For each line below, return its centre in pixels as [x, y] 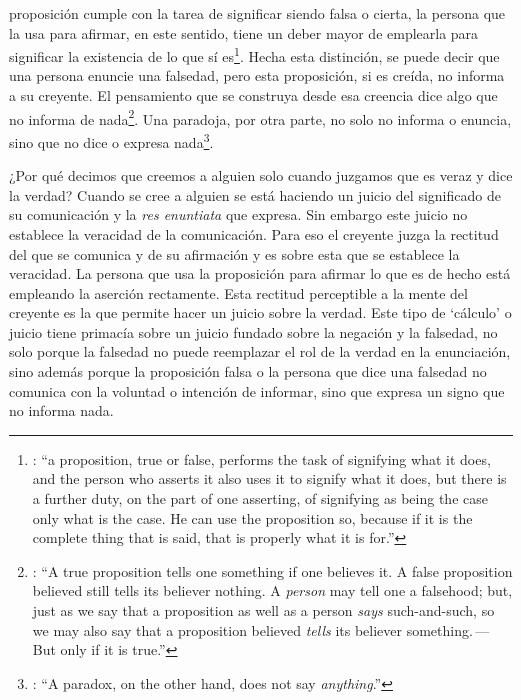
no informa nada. [61, 410]
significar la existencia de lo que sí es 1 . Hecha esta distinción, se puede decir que [254, 54]
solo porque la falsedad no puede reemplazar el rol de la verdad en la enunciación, [260, 351]
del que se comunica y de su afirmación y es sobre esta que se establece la [234, 253]
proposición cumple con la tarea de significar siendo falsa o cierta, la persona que [257, 13]
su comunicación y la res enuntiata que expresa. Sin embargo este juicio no [238, 214]
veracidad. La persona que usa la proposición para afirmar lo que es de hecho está [260, 273]
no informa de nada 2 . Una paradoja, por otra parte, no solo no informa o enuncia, [260, 117]
